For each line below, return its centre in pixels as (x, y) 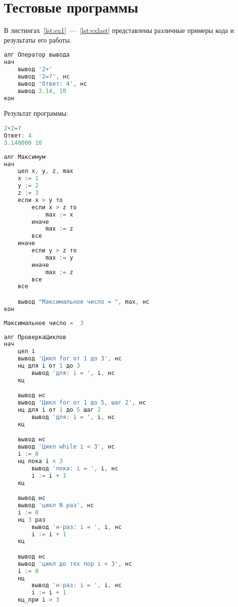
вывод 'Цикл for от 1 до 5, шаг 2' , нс (82, 403)
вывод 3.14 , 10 (42, 91)
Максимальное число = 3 (44, 323)
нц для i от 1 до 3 (49, 366)
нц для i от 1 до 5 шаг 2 (59, 410)
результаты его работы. (38, 39)
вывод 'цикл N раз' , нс (56, 506)
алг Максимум (25, 157)
